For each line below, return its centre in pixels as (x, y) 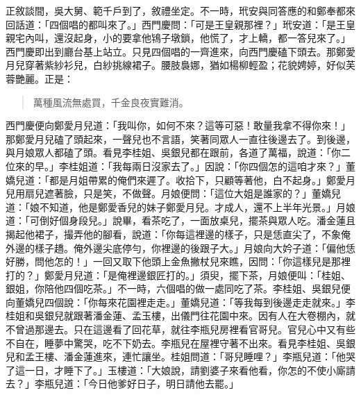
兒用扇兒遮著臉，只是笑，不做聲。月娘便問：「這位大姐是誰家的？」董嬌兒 (173, 193)
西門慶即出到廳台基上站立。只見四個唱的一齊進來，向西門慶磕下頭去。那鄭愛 (180, 51)
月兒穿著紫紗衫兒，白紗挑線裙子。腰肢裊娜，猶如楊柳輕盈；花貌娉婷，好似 (176, 65)
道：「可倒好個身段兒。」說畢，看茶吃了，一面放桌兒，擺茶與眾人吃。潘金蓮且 (180, 220)
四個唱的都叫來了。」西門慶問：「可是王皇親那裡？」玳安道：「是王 (197, 24)
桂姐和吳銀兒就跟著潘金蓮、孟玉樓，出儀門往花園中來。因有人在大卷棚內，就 (180, 316)
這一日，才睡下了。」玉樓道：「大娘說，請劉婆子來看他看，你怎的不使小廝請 (185, 370)
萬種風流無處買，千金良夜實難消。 (111, 102)
